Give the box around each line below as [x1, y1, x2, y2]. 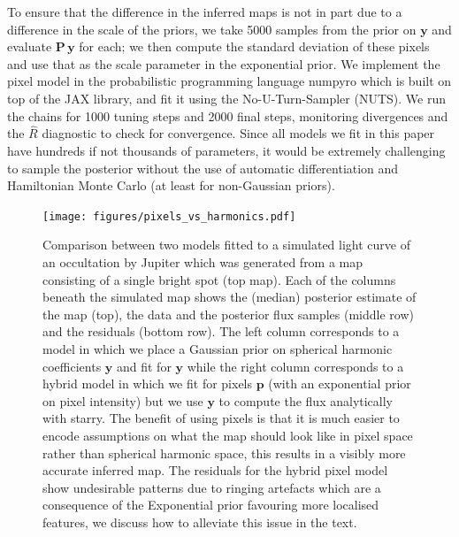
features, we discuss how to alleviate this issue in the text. [42, 512, 357, 531]
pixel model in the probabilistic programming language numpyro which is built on [7, 72, 452, 90]
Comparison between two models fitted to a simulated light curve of [42, 235, 410, 254]
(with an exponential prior [268, 374, 411, 393]
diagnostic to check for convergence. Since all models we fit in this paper [42, 124, 435, 142]
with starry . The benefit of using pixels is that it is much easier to [42, 409, 400, 427]
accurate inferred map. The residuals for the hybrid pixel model [42, 461, 388, 479]
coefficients [42, 357, 102, 375]
